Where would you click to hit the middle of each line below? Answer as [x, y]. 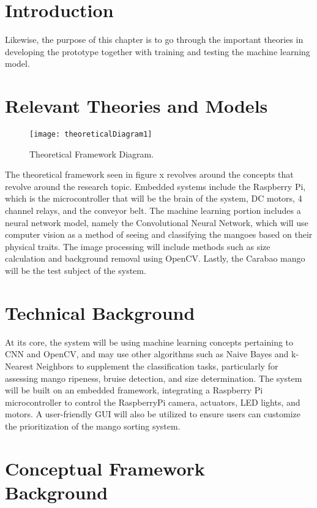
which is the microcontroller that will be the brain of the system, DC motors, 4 [154, 198]
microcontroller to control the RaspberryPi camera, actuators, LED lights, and [153, 402]
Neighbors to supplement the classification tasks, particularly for [157, 366]
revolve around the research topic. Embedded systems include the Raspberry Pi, [155, 186]
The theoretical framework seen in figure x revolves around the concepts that [149, 174]
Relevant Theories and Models [136, 106]
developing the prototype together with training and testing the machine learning [158, 51]
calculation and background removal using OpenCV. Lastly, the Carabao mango [155, 258]
